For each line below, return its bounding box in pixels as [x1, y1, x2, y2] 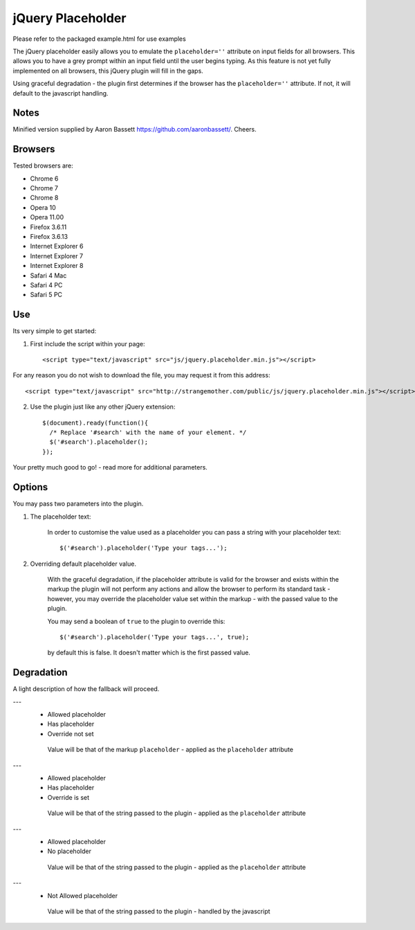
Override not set [47, 729, 94, 737]
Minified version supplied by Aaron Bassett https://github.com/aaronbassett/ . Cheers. [12, 125, 257, 134]
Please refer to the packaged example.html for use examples [12, 35, 186, 43]
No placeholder [47, 847, 91, 855]
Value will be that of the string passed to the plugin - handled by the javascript [47, 907, 270, 915]
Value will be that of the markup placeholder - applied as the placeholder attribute [47, 745, 294, 754]
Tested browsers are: [12, 161, 74, 170]
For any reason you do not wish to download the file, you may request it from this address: [12, 371, 270, 379]
